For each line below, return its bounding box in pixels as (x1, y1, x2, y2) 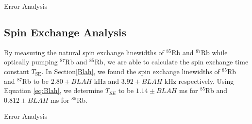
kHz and (94, 76, 119, 86)
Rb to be (22, 76, 49, 86)
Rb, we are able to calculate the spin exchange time (94, 57, 249, 67)
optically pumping (4, 57, 58, 67)
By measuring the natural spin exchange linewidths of (4, 47, 164, 57)
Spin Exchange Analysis (4, 24, 127, 39)
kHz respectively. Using (164, 76, 234, 86)
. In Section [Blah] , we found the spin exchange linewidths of (41, 66, 220, 76)
